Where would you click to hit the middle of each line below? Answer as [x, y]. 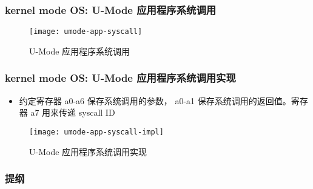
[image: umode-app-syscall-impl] [96, 132]
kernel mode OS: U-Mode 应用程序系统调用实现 [120, 78]
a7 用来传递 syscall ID [73, 112]
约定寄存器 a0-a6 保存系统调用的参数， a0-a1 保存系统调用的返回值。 [155, 100]
